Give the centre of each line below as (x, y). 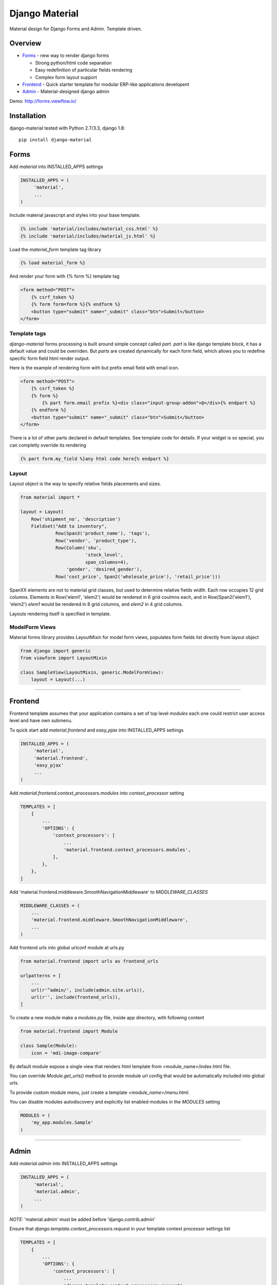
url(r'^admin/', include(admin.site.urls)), (88, 990)
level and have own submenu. (41, 721)
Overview (25, 43)
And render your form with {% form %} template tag (65, 276)
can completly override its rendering (48, 445)
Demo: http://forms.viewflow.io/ (43, 101)
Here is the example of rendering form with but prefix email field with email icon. (94, 368)
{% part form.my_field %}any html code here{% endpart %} (95, 458)
